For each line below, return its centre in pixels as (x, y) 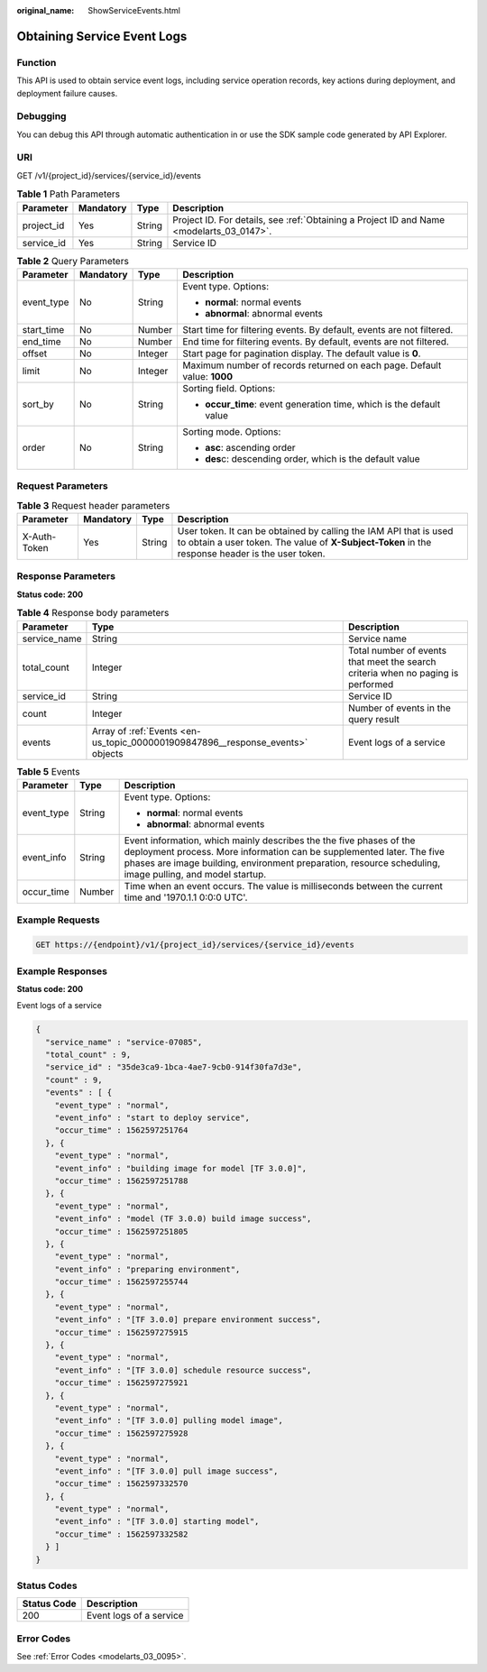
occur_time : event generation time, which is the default (322, 404)
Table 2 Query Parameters (73, 261)
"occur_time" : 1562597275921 (121, 1383)
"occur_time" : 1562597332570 (121, 1484)
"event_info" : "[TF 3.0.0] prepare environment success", (188, 1320)
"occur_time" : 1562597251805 (121, 1231)
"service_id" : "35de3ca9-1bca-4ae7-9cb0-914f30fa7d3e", (174, 1067)
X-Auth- (39, 537)
